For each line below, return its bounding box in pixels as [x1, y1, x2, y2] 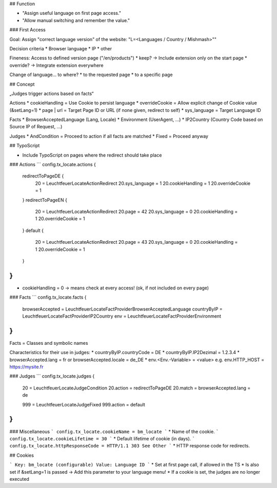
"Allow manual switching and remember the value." [22, 17, 130, 23]
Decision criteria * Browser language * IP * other [9, 45, 112, 51]
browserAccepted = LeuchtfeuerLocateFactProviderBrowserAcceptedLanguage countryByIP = [22, 306, 223, 312]
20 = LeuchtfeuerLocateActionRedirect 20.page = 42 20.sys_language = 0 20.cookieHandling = [35, 208, 238, 214]
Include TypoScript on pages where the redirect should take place [22, 152, 162, 158]
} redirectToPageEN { [22, 197, 68, 203]
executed [9, 476, 29, 482]
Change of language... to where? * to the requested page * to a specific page [9, 72, 173, 78]
